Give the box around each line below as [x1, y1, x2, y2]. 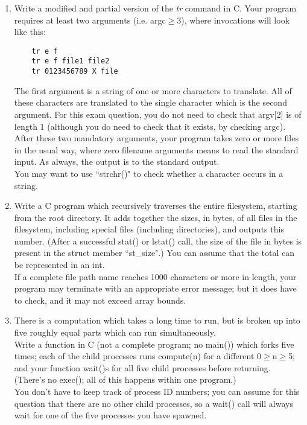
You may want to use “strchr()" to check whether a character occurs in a [14, 167, 283, 179]
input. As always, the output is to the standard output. [14, 155, 220, 168]
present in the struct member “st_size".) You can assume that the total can [14, 246, 295, 259]
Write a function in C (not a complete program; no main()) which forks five [14, 337, 294, 350]
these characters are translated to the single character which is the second [14, 96, 287, 109]
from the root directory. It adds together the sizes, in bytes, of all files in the [14, 211, 297, 223]
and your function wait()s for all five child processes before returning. [14, 361, 271, 374]
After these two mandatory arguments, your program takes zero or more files [14, 132, 299, 144]
